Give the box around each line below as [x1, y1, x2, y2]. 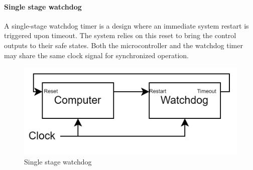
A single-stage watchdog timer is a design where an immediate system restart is [4, 20, 249, 31]
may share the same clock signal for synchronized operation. [4, 50, 189, 60]
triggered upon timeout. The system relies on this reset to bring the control [4, 30, 236, 41]
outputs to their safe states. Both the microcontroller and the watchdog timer [4, 40, 243, 50]
